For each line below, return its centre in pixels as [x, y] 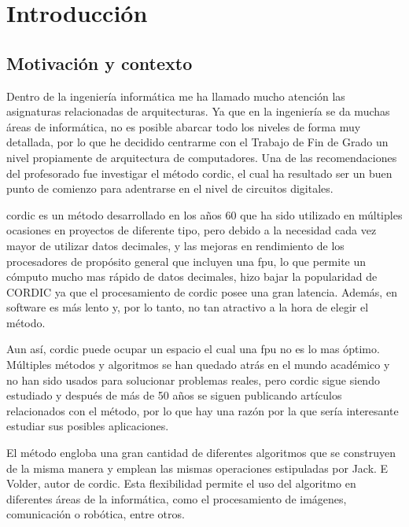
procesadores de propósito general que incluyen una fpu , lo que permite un [186, 261]
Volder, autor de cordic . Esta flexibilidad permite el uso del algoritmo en [181, 483]
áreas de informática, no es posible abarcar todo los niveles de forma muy [184, 126]
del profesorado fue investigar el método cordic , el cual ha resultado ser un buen [199, 173]
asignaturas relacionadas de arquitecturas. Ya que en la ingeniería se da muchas [198, 111]
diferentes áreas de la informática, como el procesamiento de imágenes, [177, 498]
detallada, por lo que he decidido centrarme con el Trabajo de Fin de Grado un [197, 142]
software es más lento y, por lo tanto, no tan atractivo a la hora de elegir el [188, 307]
